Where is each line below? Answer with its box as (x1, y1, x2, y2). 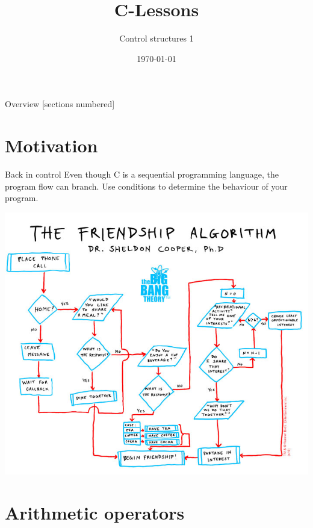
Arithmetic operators (5, 500, 185, 525)
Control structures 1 (119, 32, 194, 45)
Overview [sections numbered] (5, 98, 115, 110)
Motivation (5, 133, 98, 158)
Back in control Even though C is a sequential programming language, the (5, 168, 279, 181)
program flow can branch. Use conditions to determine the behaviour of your (5, 179, 288, 192)
